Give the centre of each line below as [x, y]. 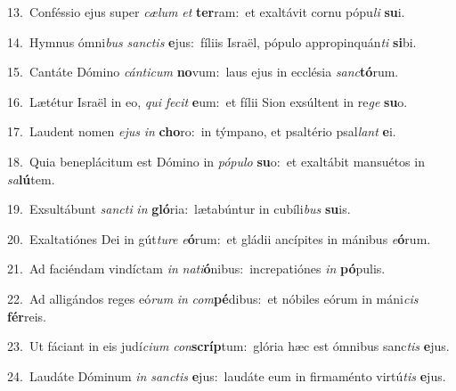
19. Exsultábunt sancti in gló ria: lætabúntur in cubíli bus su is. [179, 209]
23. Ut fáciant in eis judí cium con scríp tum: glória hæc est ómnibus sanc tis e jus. [228, 346]
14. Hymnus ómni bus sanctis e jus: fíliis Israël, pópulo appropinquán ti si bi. [212, 41]
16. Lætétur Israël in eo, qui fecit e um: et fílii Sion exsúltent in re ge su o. [208, 101]
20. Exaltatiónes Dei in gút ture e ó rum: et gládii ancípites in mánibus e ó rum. [219, 238]
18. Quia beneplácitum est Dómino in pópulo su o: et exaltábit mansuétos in [216, 161]
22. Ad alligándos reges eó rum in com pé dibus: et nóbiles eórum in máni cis [213, 298]
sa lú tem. [31, 179]
